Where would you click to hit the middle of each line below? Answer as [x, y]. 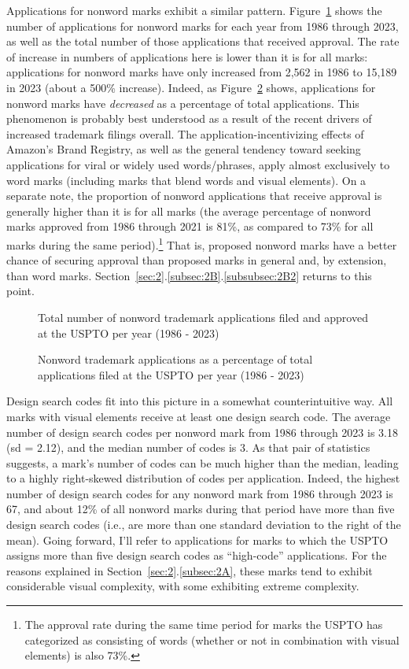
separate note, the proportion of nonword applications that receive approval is [194, 196]
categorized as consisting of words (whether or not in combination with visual [212, 639]
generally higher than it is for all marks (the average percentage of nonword [189, 211]
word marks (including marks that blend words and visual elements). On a [186, 180]
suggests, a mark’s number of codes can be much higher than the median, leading [203, 462]
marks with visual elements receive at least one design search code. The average [199, 416]
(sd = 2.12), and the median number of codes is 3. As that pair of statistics [188, 447]
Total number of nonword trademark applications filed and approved [203, 317]
